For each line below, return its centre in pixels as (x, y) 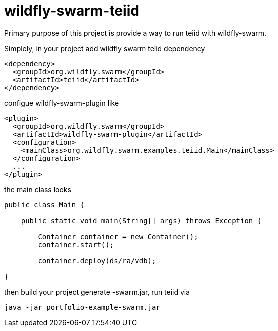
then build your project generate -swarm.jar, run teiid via (97, 292)
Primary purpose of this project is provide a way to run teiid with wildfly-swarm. (135, 33)
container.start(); (76, 245)
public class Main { (44, 205)
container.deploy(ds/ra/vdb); (97, 261)
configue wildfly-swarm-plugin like (62, 103)
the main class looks (38, 189)
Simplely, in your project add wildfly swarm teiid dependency (105, 48)
